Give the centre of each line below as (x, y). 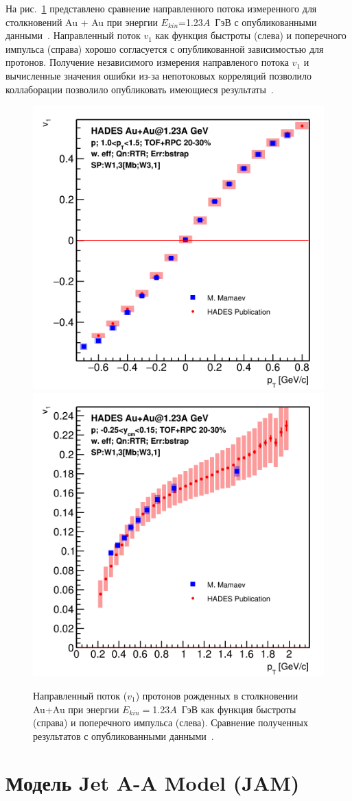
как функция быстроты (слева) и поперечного (251, 35)
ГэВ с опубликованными (266, 22)
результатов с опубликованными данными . (124, 736)
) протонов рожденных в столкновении (217, 695)
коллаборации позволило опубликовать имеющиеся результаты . (140, 89)
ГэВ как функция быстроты (239, 709)
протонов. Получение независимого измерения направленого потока (147, 62)
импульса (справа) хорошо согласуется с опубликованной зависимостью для (165, 48)
